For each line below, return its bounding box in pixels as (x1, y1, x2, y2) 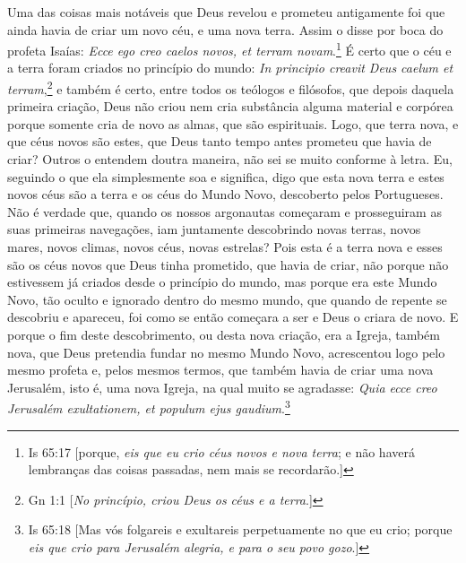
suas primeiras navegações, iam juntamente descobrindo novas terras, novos (7, 220, 421, 238)
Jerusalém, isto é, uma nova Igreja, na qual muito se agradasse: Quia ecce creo (7, 377, 437, 396)
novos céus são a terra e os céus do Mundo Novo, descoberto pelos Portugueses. (7, 185, 444, 204)
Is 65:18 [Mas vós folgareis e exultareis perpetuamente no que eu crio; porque (28, 520, 453, 539)
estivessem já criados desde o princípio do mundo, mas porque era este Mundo (7, 273, 437, 291)
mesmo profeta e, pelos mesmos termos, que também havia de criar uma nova (7, 360, 434, 379)
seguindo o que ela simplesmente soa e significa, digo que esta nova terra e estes (7, 167, 444, 186)
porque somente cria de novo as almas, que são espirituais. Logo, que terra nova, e (7, 114, 459, 133)
